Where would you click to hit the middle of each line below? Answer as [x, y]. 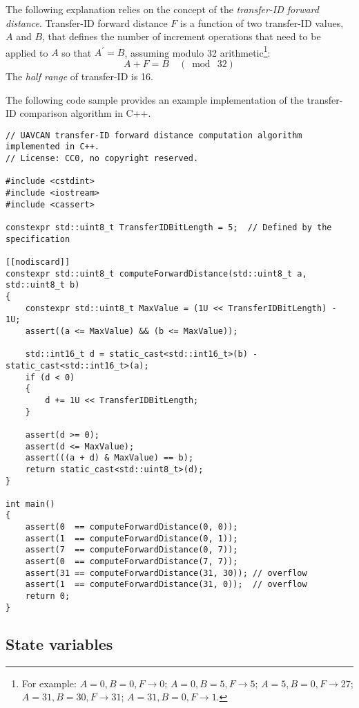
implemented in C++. [53, 147]
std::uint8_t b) [43, 285]
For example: [49, 683]
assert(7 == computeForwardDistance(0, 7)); [132, 550]
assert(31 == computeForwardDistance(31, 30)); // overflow [166, 573]
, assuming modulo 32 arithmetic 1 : [197, 51]
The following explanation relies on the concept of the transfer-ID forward [162, 9]
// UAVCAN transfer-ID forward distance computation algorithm [154, 135]
